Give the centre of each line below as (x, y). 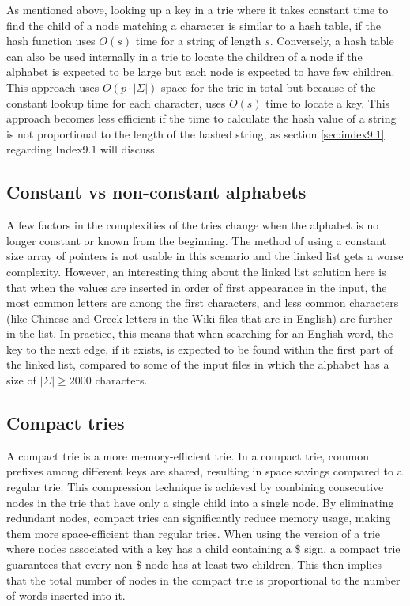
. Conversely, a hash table (332, 41)
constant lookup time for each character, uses (116, 102)
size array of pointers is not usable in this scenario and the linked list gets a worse (205, 256)
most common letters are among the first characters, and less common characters (203, 303)
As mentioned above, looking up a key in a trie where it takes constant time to (197, 9)
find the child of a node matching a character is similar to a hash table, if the (194, 25)
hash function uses (51, 41)
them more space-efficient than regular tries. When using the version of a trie (194, 533)
